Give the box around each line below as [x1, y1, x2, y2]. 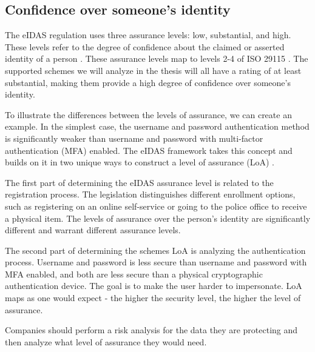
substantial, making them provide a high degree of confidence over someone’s [5, 76, 291, 88]
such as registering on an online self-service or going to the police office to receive [5, 199, 307, 212]
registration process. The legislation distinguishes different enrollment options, [5, 188, 296, 201]
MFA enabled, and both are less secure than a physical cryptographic [5, 267, 263, 280]
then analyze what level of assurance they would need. [5, 335, 207, 348]
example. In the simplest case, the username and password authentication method [5, 120, 310, 133]
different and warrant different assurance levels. [5, 224, 181, 236]
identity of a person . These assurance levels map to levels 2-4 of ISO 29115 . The [5, 52, 308, 65]
